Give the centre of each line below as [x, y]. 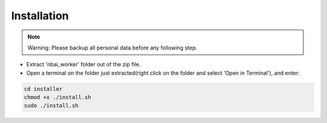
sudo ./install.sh [51, 106]
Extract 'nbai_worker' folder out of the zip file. [84, 65]
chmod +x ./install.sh [58, 97]
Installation [40, 16]
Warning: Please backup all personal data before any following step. [112, 48]
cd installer [43, 89]
